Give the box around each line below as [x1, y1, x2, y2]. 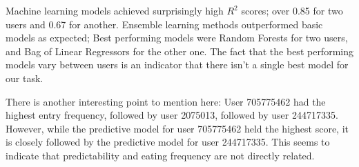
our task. [6, 70, 43, 85]
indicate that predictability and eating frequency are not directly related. [6, 148, 315, 162]
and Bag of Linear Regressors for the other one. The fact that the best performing [6, 43, 353, 58]
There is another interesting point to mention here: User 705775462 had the [6, 94, 326, 108]
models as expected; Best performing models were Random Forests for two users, [6, 30, 348, 45]
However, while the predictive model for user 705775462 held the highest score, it [6, 121, 349, 135]
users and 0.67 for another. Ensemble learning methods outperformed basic [6, 17, 323, 31]
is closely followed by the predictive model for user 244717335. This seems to [6, 135, 330, 149]
